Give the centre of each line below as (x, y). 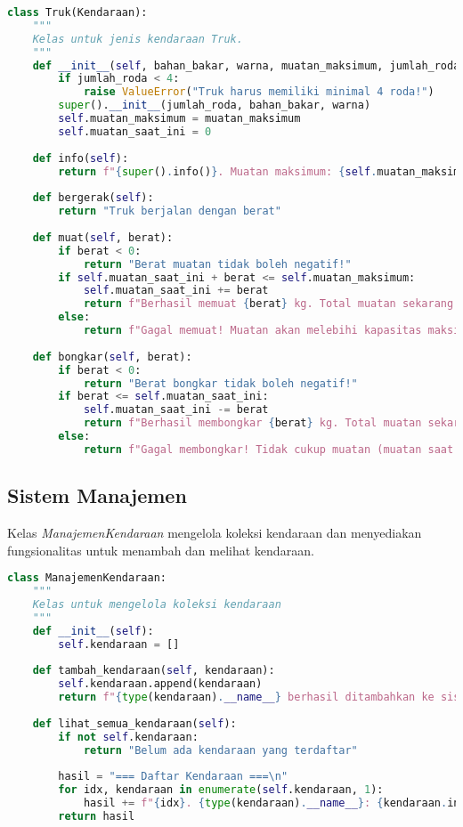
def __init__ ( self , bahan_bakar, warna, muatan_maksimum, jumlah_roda (246, 65)
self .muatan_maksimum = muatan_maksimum (179, 118)
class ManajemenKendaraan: (87, 578)
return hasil (97, 816)
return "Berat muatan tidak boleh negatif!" (217, 264)
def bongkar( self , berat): (112, 357)
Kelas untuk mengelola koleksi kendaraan (157, 604)
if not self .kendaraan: (128, 737)
